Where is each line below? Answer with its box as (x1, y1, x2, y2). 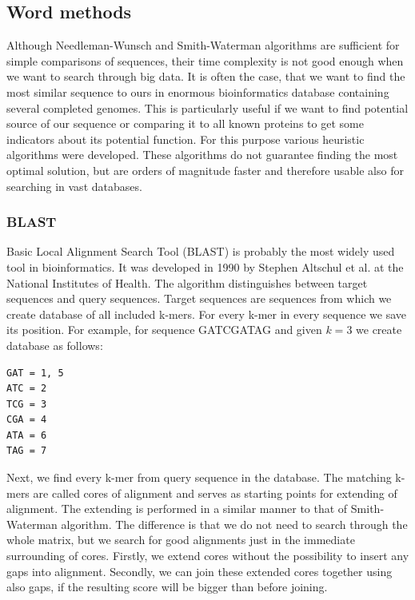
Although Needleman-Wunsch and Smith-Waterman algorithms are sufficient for (6, 37, 400, 54)
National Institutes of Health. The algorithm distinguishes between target (6, 274, 368, 291)
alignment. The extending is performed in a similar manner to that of (6, 500, 348, 517)
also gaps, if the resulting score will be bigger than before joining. (6, 578, 328, 595)
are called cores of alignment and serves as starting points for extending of (33, 484, 397, 501)
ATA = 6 (6, 429, 47, 441)
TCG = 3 (6, 398, 47, 410)
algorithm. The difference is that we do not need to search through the (61, 515, 408, 532)
